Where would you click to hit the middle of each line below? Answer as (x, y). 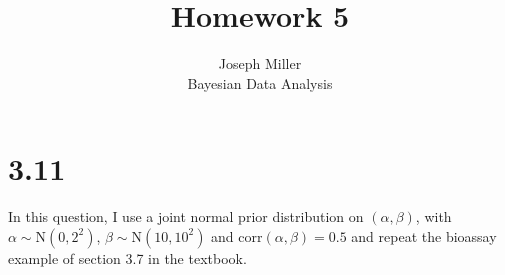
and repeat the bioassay (424, 235)
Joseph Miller (260, 63)
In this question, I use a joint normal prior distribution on (186, 216)
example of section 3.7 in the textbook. (127, 257)
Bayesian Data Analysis (260, 82)
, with (433, 216)
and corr (237, 235)
